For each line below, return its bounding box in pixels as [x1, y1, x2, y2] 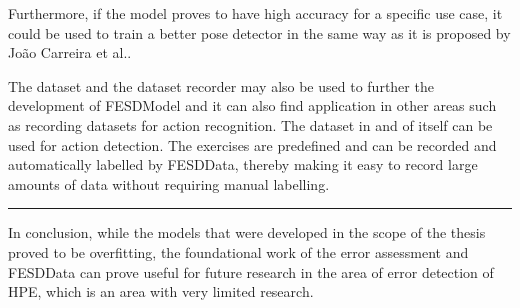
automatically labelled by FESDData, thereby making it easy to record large [8, 154, 478, 175]
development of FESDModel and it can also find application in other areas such [8, 95, 497, 116]
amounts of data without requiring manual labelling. [8, 173, 330, 194]
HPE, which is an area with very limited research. [8, 281, 314, 302]
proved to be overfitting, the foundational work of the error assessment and [8, 241, 469, 262]
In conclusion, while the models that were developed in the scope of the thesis [8, 222, 486, 243]
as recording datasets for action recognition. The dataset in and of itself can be [8, 114, 493, 135]
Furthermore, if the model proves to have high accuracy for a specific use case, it [8, 3, 503, 23]
